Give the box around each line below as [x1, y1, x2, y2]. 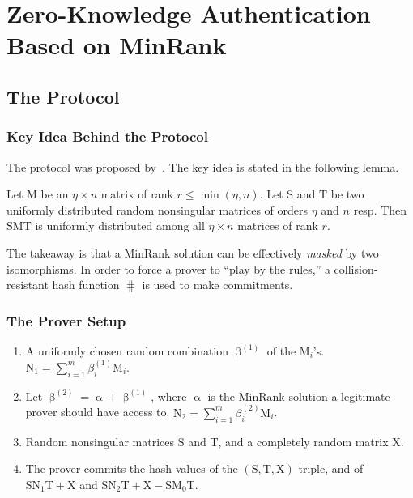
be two [330, 185, 364, 202]
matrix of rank [100, 185, 173, 202]
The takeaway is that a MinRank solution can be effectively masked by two [6, 244, 379, 261]
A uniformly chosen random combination [25, 342, 229, 359]
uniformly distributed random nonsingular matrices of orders [6, 201, 309, 218]
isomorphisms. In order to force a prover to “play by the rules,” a [6, 260, 330, 277]
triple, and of [298, 460, 364, 477]
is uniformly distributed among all [35, 217, 205, 234]
